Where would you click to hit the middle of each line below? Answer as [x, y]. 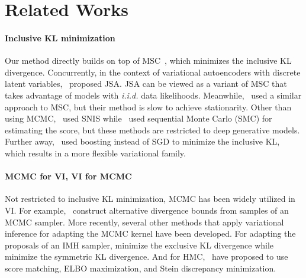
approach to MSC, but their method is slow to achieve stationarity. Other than [148, 107]
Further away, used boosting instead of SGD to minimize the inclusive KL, [142, 141]
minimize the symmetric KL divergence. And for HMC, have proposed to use [146, 256]
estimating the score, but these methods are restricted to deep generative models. [152, 130]
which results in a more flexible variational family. [95, 153]
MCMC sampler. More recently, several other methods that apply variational [144, 222]
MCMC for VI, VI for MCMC [68, 176]
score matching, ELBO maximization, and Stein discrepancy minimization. [141, 268]
